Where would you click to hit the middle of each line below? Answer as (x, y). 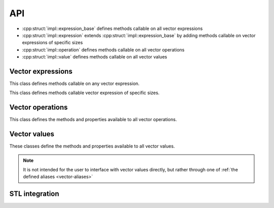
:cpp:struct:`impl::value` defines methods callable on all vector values (95, 57)
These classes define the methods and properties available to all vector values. (92, 146)
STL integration (34, 194)
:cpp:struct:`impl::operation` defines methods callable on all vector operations (103, 50)
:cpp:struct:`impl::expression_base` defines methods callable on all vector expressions (112, 28)
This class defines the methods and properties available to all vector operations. (93, 120)
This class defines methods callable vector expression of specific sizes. (84, 93)
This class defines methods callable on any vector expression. (74, 83)
